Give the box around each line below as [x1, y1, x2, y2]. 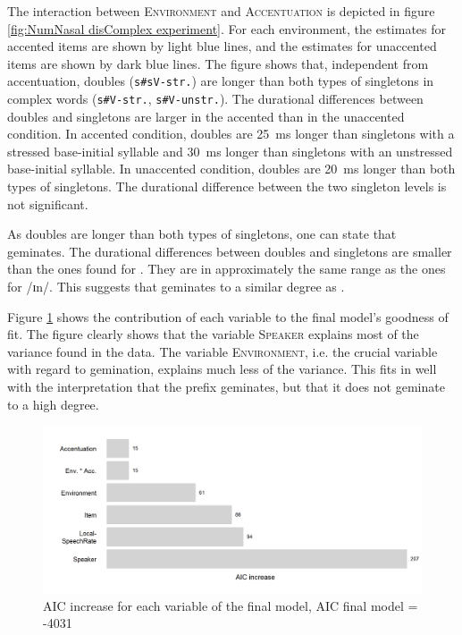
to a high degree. [7, 394, 99, 413]
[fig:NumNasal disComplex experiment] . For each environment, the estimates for [7, 19, 447, 38]
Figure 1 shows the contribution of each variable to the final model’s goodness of [7, 307, 449, 326]
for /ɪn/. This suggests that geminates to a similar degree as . [7, 277, 345, 296]
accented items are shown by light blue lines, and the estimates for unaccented [7, 37, 437, 55]
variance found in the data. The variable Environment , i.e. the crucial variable [7, 342, 438, 360]
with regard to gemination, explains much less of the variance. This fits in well [7, 360, 437, 378]
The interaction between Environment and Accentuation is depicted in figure [7, 2, 435, 20]
